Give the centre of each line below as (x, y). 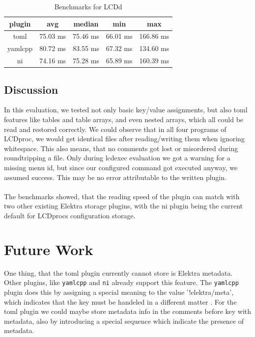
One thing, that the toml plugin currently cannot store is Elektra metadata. (118, 272)
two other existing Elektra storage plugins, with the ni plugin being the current (123, 206)
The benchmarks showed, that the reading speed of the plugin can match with (122, 196)
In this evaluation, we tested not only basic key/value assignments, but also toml (126, 110)
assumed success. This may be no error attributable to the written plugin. (115, 177)
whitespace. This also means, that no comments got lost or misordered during (121, 148)
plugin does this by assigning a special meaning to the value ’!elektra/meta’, (119, 292)
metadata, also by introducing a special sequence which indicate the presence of (124, 321)
